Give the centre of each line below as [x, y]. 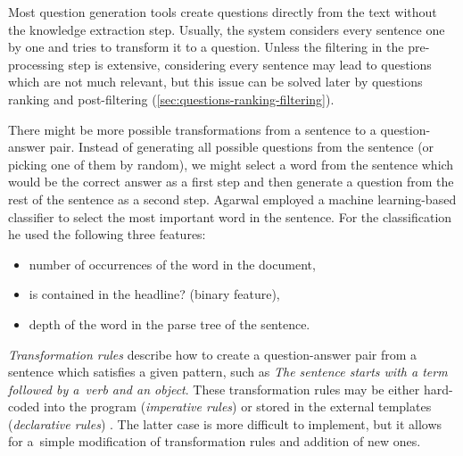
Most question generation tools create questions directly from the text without [223, 12]
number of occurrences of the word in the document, [172, 264]
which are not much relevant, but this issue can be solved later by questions [215, 82]
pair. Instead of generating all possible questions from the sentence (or [242, 147]
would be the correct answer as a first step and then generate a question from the [231, 182]
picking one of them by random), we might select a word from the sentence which [231, 164]
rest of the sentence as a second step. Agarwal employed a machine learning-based [232, 199]
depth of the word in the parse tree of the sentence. [169, 323]
